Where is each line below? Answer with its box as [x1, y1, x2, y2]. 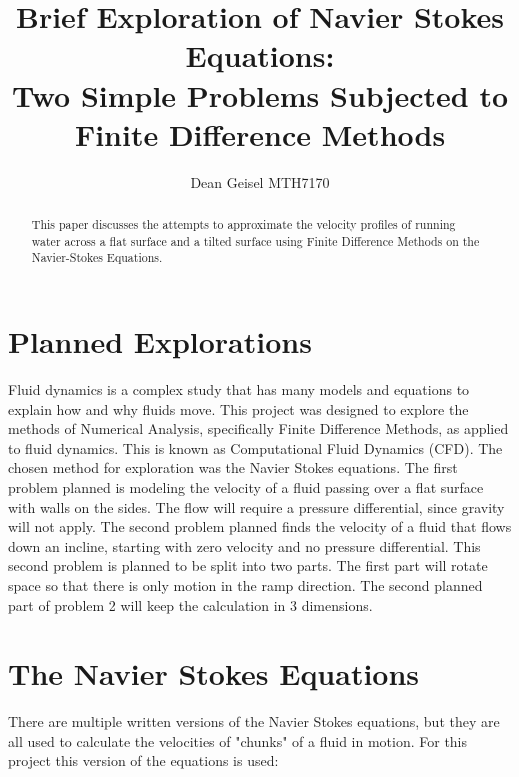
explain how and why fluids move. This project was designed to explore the [8, 398, 469, 419]
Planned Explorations [8, 321, 312, 362]
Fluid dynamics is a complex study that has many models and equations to [8, 378, 470, 399]
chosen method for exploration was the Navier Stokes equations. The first [8, 457, 458, 478]
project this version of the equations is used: [8, 750, 279, 771]
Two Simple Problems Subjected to [11, 74, 509, 115]
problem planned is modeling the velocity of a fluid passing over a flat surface [8, 476, 484, 497]
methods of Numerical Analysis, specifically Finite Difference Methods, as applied [8, 418, 509, 439]
